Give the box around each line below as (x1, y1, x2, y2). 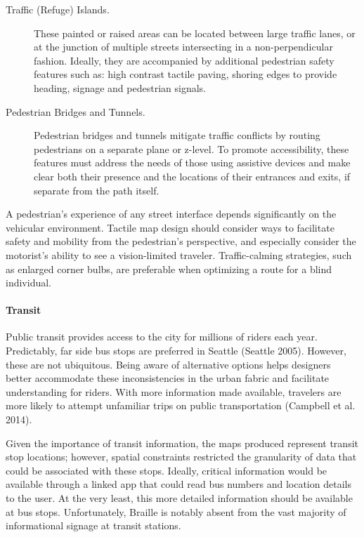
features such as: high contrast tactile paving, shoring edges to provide (34, 67, 337, 81)
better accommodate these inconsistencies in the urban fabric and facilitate (6, 371, 330, 385)
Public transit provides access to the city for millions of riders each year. (6, 329, 318, 344)
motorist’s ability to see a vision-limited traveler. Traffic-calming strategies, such (6, 247, 352, 262)
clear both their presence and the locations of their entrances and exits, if (34, 168, 351, 183)
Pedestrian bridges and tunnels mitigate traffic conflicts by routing (34, 128, 320, 142)
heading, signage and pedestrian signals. (34, 80, 206, 95)
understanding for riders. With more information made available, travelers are (6, 384, 342, 399)
